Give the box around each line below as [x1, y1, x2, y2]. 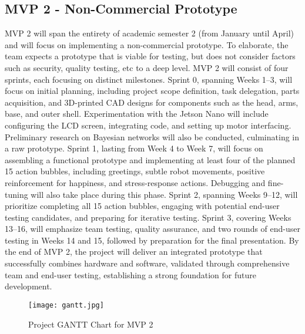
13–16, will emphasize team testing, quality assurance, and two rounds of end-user [5, 222, 301, 235]
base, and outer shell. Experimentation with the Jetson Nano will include [5, 107, 269, 120]
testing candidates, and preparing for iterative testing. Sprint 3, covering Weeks [5, 211, 291, 223]
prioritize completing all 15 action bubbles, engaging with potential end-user [5, 200, 280, 212]
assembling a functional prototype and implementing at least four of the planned [5, 153, 296, 166]
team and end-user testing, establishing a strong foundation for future [5, 268, 256, 281]
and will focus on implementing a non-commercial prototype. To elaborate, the [5, 38, 289, 50]
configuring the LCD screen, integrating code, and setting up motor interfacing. [5, 119, 291, 131]
